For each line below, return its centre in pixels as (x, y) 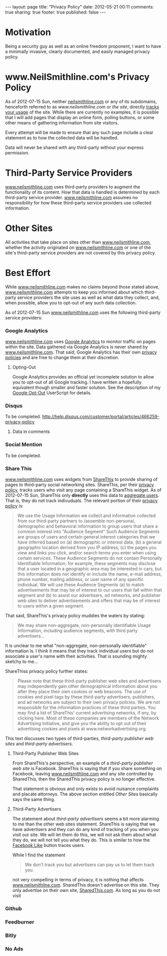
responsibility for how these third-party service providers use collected (78, 202)
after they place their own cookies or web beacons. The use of (82, 691)
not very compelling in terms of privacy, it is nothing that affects (78, 879)
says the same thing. (34, 799)
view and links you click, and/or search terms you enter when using (87, 552)
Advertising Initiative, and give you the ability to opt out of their (82, 723)
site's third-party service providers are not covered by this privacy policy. (81, 252)
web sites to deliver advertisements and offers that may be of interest (89, 600)
